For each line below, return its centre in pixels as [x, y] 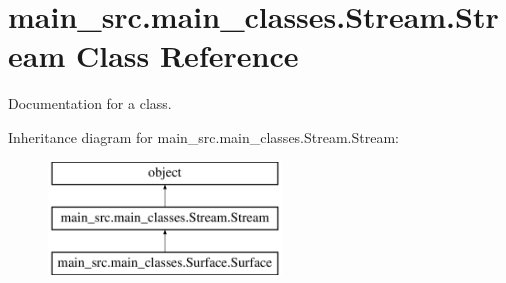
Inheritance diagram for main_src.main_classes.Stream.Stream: [203, 136]
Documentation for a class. [90, 103]
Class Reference [187, 55]
